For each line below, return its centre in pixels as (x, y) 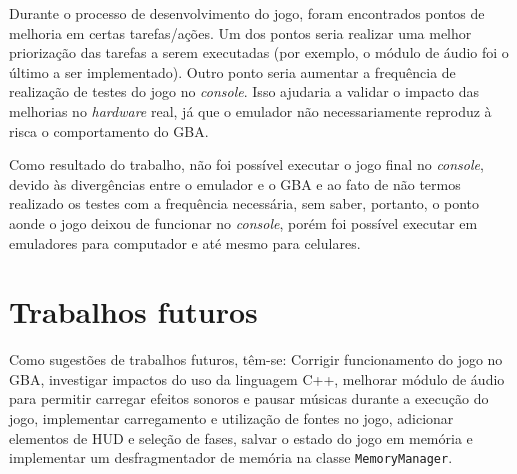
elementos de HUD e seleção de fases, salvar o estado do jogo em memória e (241, 437)
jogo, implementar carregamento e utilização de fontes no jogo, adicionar (231, 418)
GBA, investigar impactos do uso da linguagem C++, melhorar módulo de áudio (257, 378)
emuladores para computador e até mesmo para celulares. (185, 242)
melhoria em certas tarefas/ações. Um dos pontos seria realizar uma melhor (240, 32)
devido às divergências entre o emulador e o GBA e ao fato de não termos (235, 183)
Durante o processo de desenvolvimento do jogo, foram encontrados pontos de (247, 13)
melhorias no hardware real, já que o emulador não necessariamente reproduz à (250, 110)
